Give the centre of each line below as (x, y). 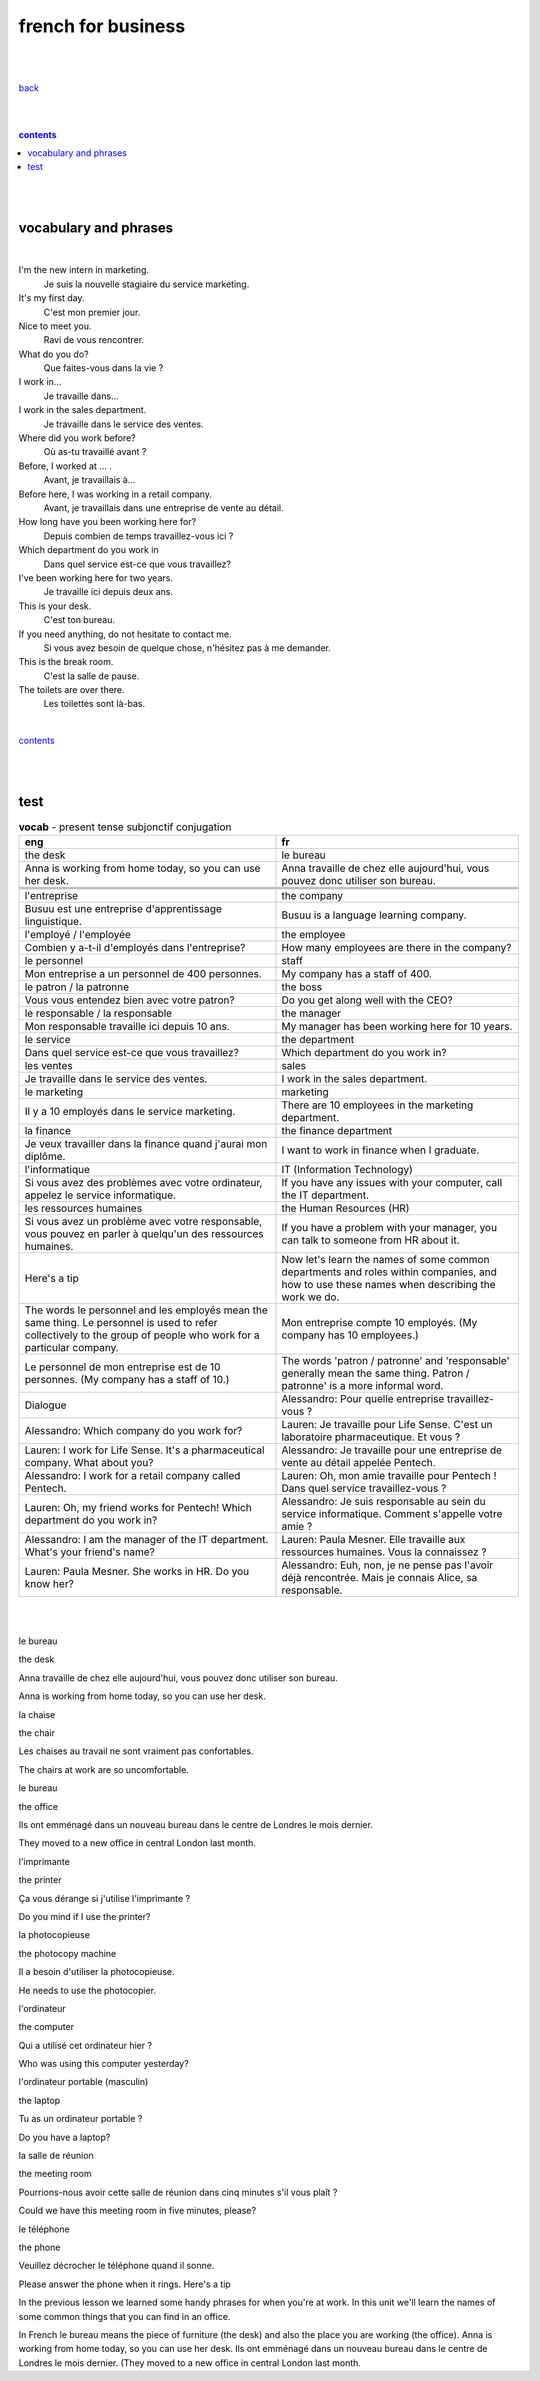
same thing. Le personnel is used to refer (121, 1323)
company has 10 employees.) (350, 1335)
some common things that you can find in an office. (124, 2316)
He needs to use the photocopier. (87, 1990)
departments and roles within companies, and (389, 1272)
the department (318, 1040)
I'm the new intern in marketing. (84, 270)
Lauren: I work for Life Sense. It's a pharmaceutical (144, 1450)
